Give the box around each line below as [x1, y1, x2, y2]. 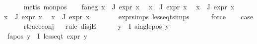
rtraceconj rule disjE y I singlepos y [23, 21, 169, 31]
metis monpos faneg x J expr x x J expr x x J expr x [23, 1, 235, 11]
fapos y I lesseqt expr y [7, 30, 87, 41]
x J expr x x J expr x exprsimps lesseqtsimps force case [4, 11, 254, 21]
